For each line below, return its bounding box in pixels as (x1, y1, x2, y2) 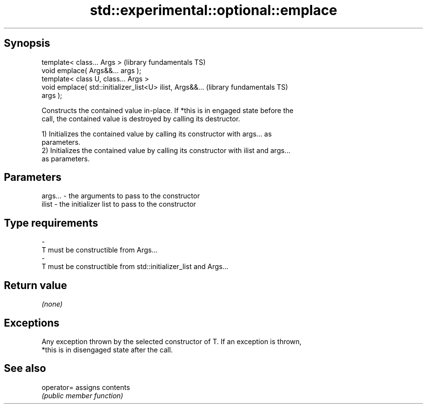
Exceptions (4, 316, 59, 329)
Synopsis (4, 37, 50, 50)
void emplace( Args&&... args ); (41, 66, 141, 75)
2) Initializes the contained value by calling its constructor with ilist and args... (41, 146, 291, 155)
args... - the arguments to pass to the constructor (41, 192, 200, 200)
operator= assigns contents (41, 383, 130, 391)
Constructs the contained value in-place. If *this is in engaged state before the (41, 106, 293, 115)
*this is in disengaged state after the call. (41, 345, 173, 354)
